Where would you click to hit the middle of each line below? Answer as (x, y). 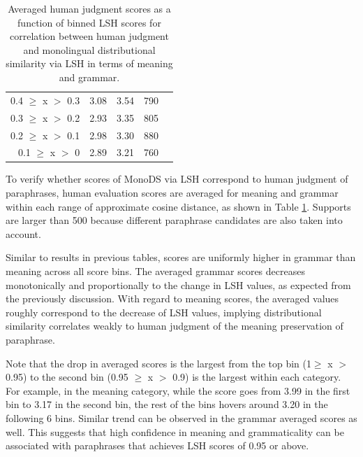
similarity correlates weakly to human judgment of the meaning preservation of (175, 326)
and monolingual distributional (89, 49)
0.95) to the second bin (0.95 (67, 377)
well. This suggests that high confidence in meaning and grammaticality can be (175, 431)
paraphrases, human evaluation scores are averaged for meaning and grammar (172, 193)
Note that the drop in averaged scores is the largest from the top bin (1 (158, 363)
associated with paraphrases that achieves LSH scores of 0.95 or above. (157, 445)
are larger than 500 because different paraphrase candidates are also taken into (174, 220)
